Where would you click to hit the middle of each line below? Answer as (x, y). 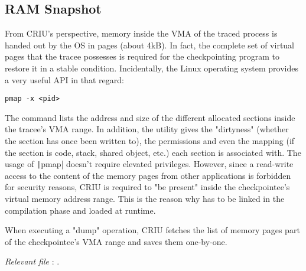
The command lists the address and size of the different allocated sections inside (150, 117)
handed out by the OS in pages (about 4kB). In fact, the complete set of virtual (150, 45)
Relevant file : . (32, 261)
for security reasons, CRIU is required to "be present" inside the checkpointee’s (147, 187)
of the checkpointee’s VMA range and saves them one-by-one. (116, 241)
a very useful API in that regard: (64, 79)
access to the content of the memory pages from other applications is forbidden (148, 175)
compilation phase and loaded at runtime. (80, 210)
